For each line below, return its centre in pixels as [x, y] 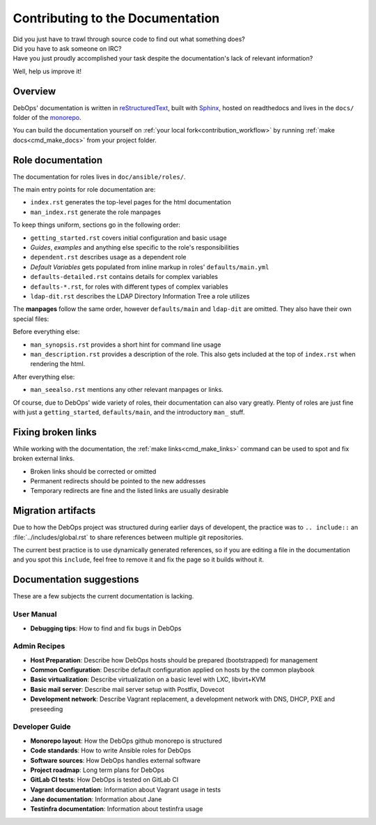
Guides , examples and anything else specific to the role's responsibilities [135, 248]
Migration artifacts [54, 511]
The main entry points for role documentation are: [84, 190]
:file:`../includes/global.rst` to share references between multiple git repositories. [128, 537]
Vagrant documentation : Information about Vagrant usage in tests [126, 789]
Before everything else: [46, 332]
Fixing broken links [55, 432]
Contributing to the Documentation [116, 18]
